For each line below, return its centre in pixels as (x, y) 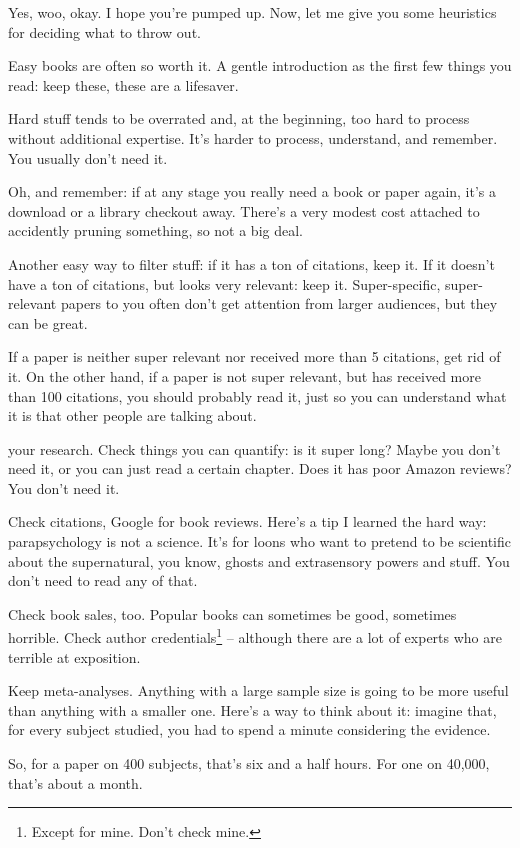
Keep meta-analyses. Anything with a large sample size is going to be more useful (258, 690)
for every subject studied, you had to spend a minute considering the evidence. (249, 729)
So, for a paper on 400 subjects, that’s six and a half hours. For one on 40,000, (249, 763)
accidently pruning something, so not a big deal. (155, 230)
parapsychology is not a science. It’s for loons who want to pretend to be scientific (259, 541)
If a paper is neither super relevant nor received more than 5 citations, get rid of (254, 356)
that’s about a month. (75, 782)
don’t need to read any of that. (103, 580)
